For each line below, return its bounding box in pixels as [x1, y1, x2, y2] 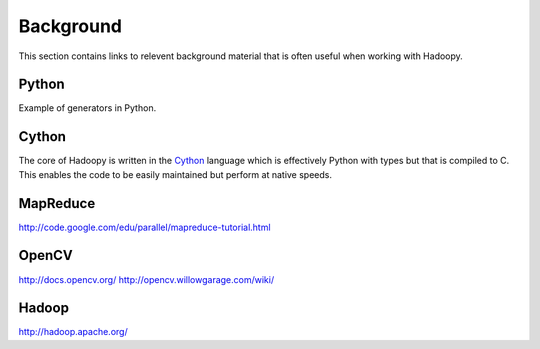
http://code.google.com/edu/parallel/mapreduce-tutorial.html [18, 221, 271, 233]
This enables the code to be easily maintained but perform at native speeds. [18, 168, 332, 180]
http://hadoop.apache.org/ [18, 326, 129, 338]
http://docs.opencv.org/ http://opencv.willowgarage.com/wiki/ [18, 273, 275, 285]
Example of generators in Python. [18, 102, 157, 114]
